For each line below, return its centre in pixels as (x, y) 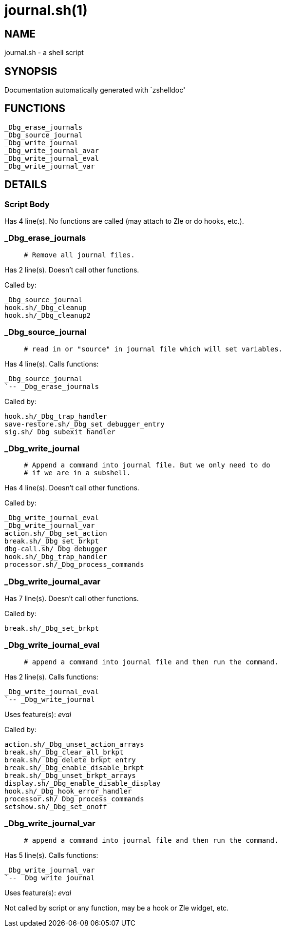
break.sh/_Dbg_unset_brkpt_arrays (70, 775)
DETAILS (26, 185)
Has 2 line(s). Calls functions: (51, 677)
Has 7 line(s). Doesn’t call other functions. (72, 599)
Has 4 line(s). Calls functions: (52, 364)
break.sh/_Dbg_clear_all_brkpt (64, 752)
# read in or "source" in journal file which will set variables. (153, 349)
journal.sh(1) (46, 10)
